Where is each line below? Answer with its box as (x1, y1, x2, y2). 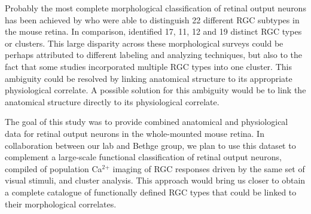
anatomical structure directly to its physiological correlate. (5, 95, 219, 108)
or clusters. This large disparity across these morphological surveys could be (5, 36, 283, 49)
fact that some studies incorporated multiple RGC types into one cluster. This (5, 60, 292, 72)
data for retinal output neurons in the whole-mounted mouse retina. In (5, 127, 264, 139)
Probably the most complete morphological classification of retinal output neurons (5, 2, 306, 14)
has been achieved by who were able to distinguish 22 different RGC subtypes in (5, 13, 300, 26)
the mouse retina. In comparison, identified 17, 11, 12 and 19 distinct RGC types (5, 25, 302, 38)
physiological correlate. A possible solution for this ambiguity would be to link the (5, 84, 306, 96)
